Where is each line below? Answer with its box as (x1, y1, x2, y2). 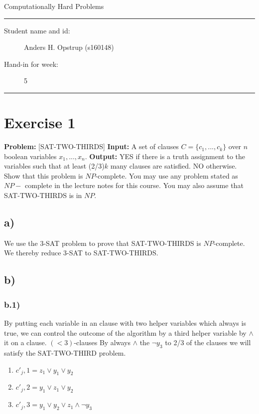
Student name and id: (4, 25, 70, 35)
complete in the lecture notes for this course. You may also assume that (25, 180, 244, 191)
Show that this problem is (4, 170, 83, 181)
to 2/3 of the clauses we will (165, 337, 251, 348)
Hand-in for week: (4, 58, 58, 69)
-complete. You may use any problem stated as (95, 170, 238, 181)
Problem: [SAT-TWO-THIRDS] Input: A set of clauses (4, 141, 179, 152)
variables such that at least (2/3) (4, 161, 105, 171)
